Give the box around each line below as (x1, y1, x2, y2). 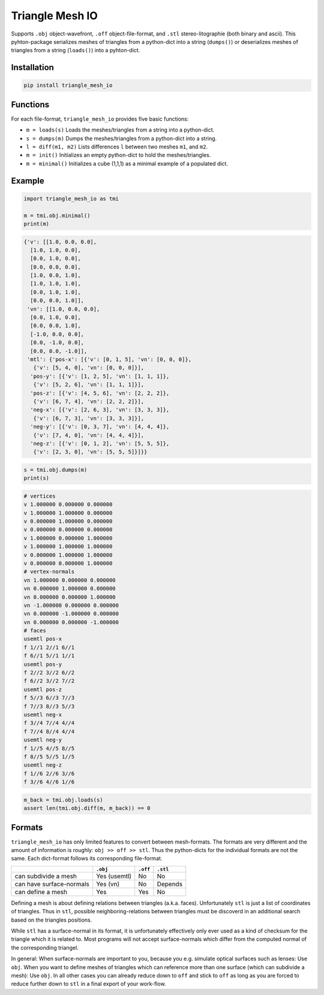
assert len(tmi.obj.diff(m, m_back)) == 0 (23, 805, 151, 812)
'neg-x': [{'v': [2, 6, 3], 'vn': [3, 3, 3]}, (30, 406, 170, 413)
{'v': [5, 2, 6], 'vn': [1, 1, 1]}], (33, 382, 144, 388)
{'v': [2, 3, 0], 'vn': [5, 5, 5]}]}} (33, 448, 148, 455)
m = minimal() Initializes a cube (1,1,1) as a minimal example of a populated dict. (26, 160, 228, 167)
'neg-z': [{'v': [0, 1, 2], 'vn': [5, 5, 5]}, (30, 440, 170, 447)
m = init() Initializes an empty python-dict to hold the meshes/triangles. (26, 151, 211, 159)
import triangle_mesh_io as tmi (23, 195, 119, 202)
